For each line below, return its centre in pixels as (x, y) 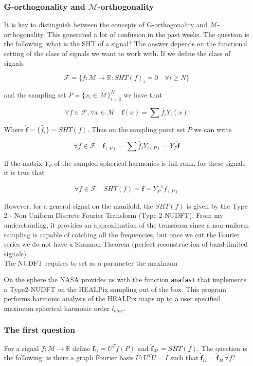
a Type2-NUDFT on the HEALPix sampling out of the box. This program (115, 289)
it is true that (24, 172)
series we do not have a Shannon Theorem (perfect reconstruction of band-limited (126, 244)
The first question (40, 330)
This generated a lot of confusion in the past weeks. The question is (148, 34)
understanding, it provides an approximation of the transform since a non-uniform (126, 224)
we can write (213, 129)
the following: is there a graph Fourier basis (69, 357)
